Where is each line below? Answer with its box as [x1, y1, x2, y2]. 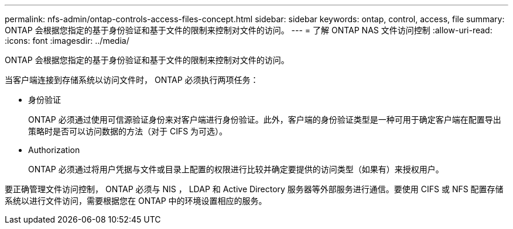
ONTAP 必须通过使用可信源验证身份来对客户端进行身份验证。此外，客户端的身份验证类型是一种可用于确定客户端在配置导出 [28, 114, 501, 124]
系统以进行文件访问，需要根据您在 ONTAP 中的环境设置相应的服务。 [5, 196, 267, 206]
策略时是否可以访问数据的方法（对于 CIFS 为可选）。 [28, 126, 228, 136]
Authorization [28, 145, 80, 155]
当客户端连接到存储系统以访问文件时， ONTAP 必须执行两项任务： [5, 75, 259, 85]
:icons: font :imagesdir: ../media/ [5, 36, 129, 46]
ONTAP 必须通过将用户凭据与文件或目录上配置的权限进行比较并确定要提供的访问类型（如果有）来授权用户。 [28, 164, 444, 174]
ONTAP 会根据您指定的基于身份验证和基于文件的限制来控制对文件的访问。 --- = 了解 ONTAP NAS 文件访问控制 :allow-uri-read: [5, 25, 493, 35]
